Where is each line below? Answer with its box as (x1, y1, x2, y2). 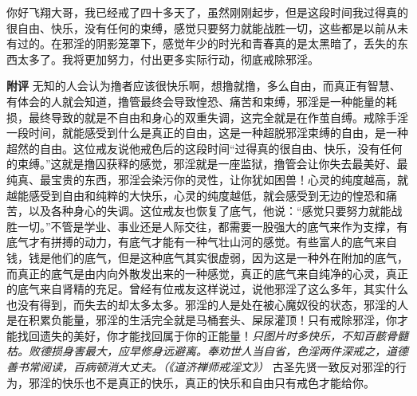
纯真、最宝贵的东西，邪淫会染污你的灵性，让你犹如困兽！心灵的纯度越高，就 (6, 171, 408, 187)
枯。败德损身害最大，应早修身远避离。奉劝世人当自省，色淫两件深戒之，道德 (6, 343, 408, 359)
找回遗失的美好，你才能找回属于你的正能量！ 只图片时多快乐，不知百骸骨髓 (17, 327, 408, 343)
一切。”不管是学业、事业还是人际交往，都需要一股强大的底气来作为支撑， (17, 218, 397, 234)
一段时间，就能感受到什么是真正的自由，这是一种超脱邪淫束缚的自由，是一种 (6, 124, 408, 141)
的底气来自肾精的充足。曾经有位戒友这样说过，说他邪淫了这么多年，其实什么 (6, 280, 408, 297)
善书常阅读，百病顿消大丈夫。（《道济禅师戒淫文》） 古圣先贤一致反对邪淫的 (6, 359, 395, 375)
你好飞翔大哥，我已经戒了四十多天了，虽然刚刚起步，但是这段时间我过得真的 (6, 4, 408, 20)
